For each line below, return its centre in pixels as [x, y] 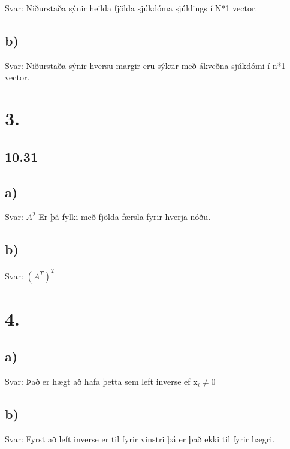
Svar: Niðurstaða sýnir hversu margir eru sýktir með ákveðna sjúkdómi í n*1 [145, 65]
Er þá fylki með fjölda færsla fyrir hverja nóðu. [125, 217]
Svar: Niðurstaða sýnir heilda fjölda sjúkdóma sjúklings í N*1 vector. [131, 8]
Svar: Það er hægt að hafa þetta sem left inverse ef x [101, 382]
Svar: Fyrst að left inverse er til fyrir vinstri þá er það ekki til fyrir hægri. [140, 439]
